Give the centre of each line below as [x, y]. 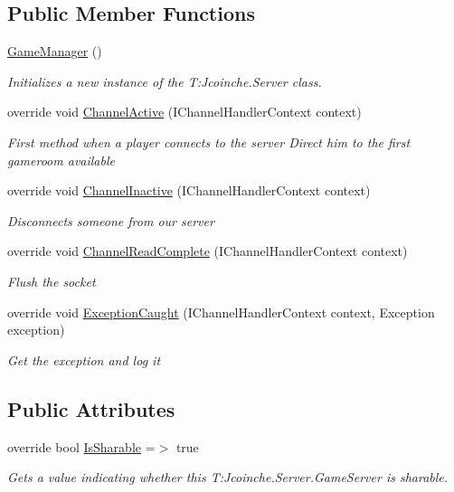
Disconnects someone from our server [111, 220]
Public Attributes [91, 408]
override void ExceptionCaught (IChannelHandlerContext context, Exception [221, 312]
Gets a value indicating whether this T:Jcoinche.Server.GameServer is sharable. [228, 477]
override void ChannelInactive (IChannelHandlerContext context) [189, 190]
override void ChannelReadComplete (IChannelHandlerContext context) [208, 251]
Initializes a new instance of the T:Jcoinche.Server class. [165, 81]
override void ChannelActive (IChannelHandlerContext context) [184, 112]
